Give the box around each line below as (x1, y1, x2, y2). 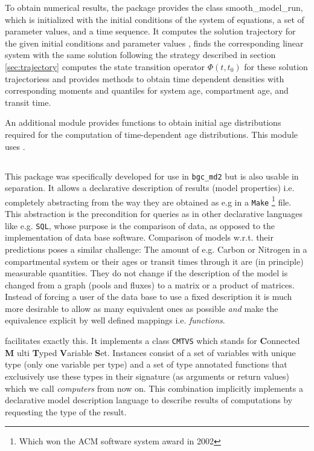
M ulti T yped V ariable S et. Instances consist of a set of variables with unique (5, 346, 296, 359)
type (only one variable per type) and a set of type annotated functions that (5, 358, 287, 371)
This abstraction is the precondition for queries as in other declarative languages (5, 207, 303, 220)
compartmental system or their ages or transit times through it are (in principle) (5, 255, 304, 267)
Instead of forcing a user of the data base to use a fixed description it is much (5, 290, 292, 303)
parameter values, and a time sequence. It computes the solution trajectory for (5, 25, 296, 37)
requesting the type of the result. (5, 405, 127, 418)
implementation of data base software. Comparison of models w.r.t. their (5, 231, 274, 244)
